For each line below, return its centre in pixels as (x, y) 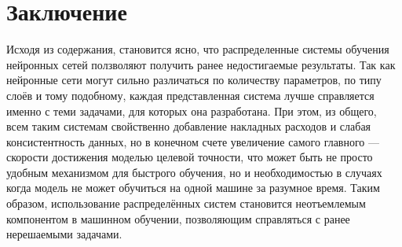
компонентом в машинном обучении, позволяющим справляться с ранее (178, 218)
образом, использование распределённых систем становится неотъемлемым (186, 203)
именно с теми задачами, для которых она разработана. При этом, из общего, (192, 111)
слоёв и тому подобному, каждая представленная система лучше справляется (190, 95)
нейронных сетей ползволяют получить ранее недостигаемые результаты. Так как (201, 64)
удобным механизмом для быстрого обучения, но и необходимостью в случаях (194, 172)
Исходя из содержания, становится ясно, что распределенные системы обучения (198, 49)
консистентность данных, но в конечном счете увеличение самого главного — (193, 141)
